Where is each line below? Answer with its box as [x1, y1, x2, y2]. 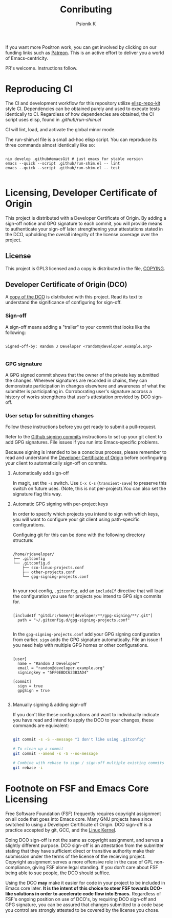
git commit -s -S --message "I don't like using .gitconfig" [12, 737, 146, 742]
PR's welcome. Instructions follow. [5, 65, 78, 71]
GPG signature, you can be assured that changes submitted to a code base [5, 902, 164, 908]
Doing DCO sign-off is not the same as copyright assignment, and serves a [5, 837, 164, 843]
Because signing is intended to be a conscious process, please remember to [5, 449, 167, 455]
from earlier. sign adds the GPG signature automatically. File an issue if [12, 637, 163, 643]
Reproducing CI [5, 83, 73, 95]
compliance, [5, 864, 32, 870]
